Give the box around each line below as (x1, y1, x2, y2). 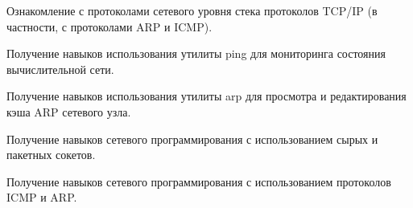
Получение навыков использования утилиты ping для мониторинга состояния (6, 45, 386, 62)
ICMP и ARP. (6, 189, 77, 206)
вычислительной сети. (6, 60, 114, 77)
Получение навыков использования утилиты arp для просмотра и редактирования (6, 88, 407, 104)
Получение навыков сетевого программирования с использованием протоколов (6, 173, 391, 190)
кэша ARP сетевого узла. (6, 103, 131, 120)
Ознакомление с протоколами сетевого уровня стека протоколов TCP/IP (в (6, 2, 378, 18)
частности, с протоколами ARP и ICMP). (6, 18, 213, 35)
